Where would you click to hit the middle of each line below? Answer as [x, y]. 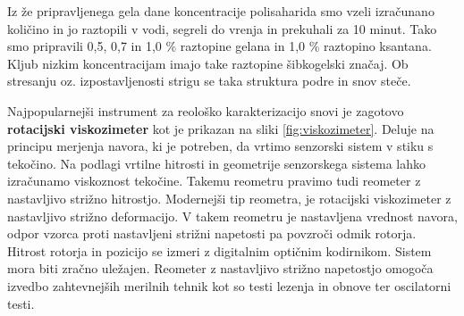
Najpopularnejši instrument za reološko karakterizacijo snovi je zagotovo [206, 110]
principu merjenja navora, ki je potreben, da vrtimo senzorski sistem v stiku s [220, 146]
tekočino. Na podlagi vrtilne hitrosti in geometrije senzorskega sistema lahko [216, 163]
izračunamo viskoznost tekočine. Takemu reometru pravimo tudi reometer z [214, 181]
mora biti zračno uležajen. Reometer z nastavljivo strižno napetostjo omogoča [220, 268]
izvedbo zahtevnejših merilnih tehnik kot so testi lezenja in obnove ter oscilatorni [229, 285]
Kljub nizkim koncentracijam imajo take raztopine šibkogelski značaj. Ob [208, 63]
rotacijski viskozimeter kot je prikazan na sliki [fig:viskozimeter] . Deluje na [221, 128]
